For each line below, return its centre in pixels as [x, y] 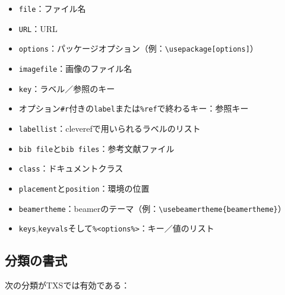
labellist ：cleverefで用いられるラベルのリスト [110, 128]
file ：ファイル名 [52, 8]
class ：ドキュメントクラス [71, 168]
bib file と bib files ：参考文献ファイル [96, 148]
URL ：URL [38, 28]
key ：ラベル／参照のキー [67, 88]
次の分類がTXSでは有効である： [67, 285]
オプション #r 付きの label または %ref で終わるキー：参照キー [134, 108]
